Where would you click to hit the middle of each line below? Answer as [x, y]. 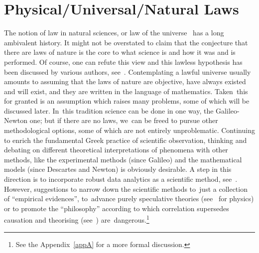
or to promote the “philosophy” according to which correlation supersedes [117, 208]
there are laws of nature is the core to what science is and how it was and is [120, 52]
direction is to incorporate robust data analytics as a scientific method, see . [121, 179]
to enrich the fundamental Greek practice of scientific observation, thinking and [126, 140]
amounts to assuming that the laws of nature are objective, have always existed [125, 81]
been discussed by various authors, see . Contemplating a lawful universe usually [128, 71]
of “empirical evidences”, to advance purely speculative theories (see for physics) [129, 198]
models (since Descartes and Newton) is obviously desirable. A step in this [118, 169]
